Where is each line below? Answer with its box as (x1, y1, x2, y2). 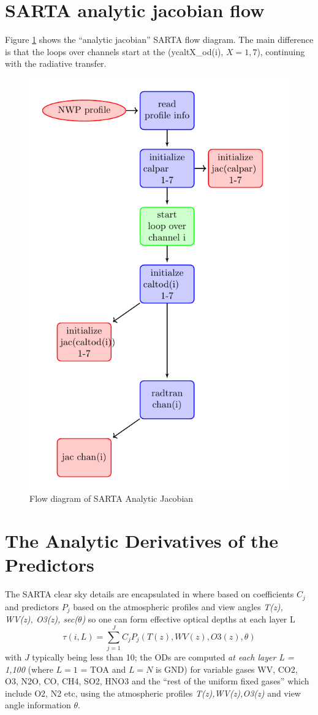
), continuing (257, 45, 305, 58)
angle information (5, 698, 71, 711)
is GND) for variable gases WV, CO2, (156, 662, 298, 675)
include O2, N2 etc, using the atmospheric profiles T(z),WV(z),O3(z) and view (5, 686, 301, 699)
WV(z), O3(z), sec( (5, 613, 78, 626)
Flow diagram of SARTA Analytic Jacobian (29, 492, 194, 505)
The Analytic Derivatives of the (5, 528, 279, 553)
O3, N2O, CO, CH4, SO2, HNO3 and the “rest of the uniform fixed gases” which (5, 675, 309, 687)
